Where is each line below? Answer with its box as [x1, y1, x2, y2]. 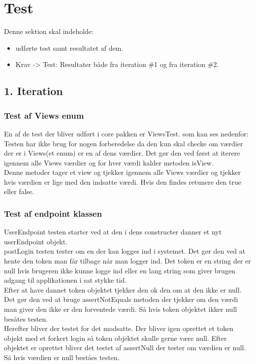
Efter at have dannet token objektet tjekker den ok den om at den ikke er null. [4, 284, 242, 295]
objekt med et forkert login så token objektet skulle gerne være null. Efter [4, 332, 227, 343]
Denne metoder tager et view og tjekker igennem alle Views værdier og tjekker [4, 167, 241, 177]
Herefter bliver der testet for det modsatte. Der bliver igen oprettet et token [4, 323, 234, 333]
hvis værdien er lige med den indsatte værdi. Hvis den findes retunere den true [4, 176, 241, 187]
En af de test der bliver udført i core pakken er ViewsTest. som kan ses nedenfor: [4, 128, 249, 138]
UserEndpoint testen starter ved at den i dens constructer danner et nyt [4, 227, 222, 237]
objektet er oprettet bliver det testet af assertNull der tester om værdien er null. [4, 342, 246, 353]
